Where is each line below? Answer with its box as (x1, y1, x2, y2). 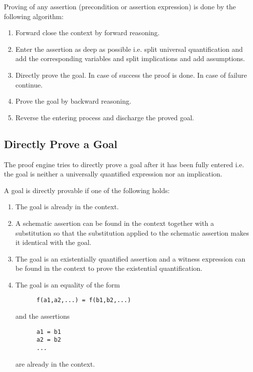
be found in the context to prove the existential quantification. (15, 263, 203, 273)
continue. (15, 79, 43, 89)
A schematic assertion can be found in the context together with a (15, 218, 214, 228)
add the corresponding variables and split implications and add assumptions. (15, 53, 245, 64)
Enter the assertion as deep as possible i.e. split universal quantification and (15, 44, 243, 54)
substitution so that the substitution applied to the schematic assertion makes (15, 227, 249, 238)
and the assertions (15, 311, 70, 321)
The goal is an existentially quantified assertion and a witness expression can (15, 253, 246, 263)
